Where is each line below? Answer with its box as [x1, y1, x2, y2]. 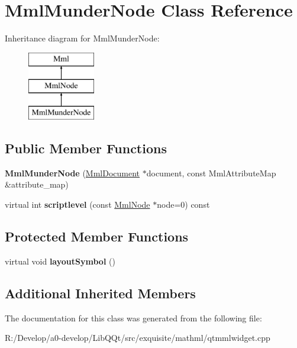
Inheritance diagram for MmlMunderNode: [5, 32, 160, 44]
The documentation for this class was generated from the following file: [5, 311, 262, 324]
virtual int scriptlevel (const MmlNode [5, 198, 150, 211]
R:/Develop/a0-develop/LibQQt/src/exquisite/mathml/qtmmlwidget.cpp [5, 331, 270, 344]
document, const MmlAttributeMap [146, 166, 276, 179]
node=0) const [157, 198, 210, 211]
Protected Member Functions [5, 227, 189, 246]
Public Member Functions [5, 139, 167, 157]
